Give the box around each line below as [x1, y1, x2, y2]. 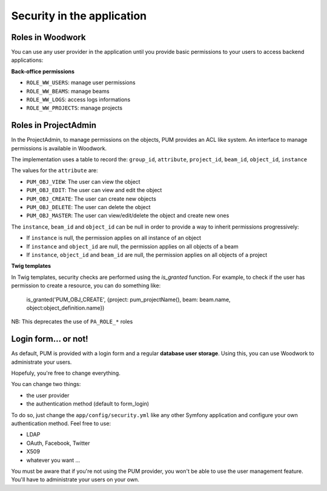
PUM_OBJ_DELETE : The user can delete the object [26, 204, 151, 211]
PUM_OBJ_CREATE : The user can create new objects [26, 195, 157, 202]
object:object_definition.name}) [26, 304, 105, 312]
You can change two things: [11, 381, 81, 388]
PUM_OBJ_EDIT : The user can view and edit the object [26, 187, 162, 194]
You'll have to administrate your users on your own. [11, 476, 139, 483]
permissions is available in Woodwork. [11, 144, 107, 152]
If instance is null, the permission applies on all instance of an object [26, 234, 201, 242]
